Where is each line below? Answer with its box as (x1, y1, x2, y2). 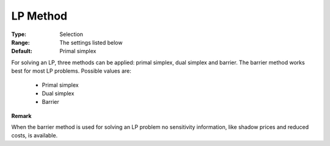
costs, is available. (11, 132, 58, 139)
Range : (11, 38, 30, 46)
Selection (59, 31, 84, 38)
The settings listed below (59, 38, 123, 46)
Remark (11, 112, 32, 119)
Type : (11, 31, 27, 38)
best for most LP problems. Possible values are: (11, 67, 131, 75)
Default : (11, 48, 33, 55)
